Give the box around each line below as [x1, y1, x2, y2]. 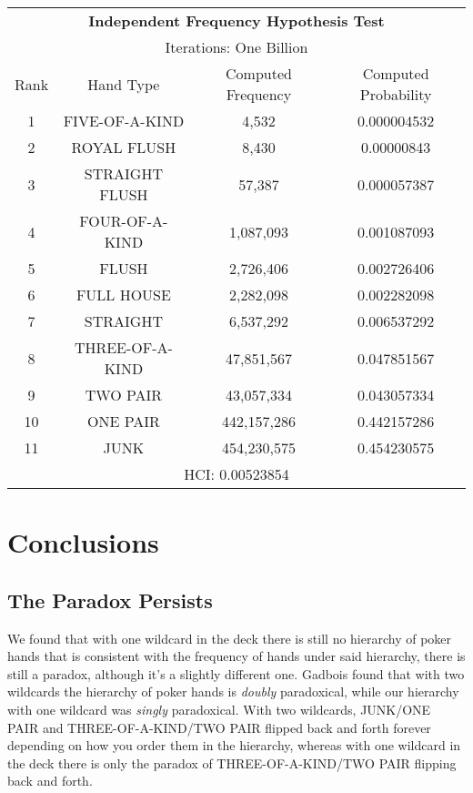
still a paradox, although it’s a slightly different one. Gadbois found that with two [7, 664, 465, 683]
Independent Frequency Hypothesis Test [88, 10, 385, 31]
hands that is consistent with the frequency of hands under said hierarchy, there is [7, 646, 466, 666]
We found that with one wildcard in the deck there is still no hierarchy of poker [7, 628, 452, 647]
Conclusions [7, 524, 159, 561]
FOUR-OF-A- [79, 210, 168, 231]
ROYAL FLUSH [71, 137, 176, 158]
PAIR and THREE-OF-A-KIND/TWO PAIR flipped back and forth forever [7, 717, 431, 737]
